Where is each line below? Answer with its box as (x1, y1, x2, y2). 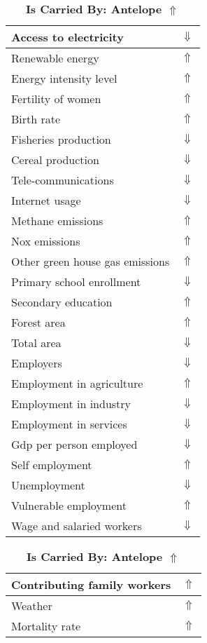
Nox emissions (11, 233, 80, 249)
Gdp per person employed (11, 436, 138, 452)
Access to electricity (11, 29, 124, 45)
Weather (11, 597, 52, 614)
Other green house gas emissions (11, 253, 170, 269)
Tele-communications (11, 172, 114, 188)
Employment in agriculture (11, 375, 143, 391)
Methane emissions (11, 212, 103, 229)
